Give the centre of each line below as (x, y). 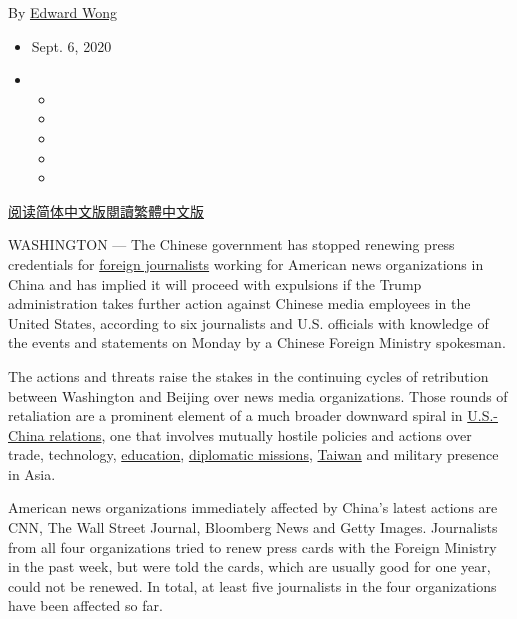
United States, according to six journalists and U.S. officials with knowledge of (248, 322)
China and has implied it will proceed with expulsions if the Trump (215, 283)
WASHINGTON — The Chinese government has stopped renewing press (231, 244)
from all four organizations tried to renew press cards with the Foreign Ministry (252, 546)
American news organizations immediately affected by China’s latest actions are (253, 507)
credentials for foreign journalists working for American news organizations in (246, 263)
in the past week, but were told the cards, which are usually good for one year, (249, 566)
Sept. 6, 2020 (71, 45)
